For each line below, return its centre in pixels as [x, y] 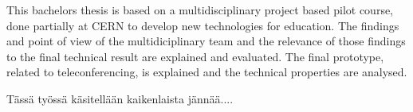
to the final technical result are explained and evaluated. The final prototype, [195, 56]
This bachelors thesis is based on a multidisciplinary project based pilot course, [200, 10]
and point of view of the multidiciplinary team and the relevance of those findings [206, 41]
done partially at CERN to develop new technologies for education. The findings [203, 25]
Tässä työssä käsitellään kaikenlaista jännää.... [120, 98]
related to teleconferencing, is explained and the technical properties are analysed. [207, 72]
